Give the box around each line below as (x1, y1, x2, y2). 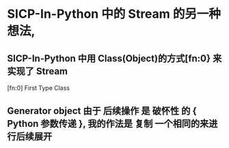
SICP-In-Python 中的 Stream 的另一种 (7, 6, 221, 22)
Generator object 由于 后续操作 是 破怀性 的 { (7, 105, 197, 117)
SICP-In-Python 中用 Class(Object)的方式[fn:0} (7, 53, 211, 64)
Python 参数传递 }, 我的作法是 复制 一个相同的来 (7, 118, 209, 130)
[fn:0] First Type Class (7, 84, 70, 92)
